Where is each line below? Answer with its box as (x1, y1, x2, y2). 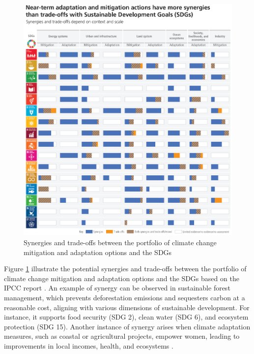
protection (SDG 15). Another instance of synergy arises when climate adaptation (4, 321, 251, 331)
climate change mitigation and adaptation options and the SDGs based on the (4, 273, 239, 283)
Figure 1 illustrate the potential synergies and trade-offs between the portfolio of (4, 263, 247, 274)
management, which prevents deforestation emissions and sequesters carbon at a (4, 292, 245, 302)
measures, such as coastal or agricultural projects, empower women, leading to (4, 331, 240, 341)
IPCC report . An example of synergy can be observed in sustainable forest (4, 283, 230, 293)
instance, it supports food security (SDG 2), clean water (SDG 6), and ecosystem (4, 312, 249, 322)
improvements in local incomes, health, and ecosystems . (4, 340, 173, 351)
